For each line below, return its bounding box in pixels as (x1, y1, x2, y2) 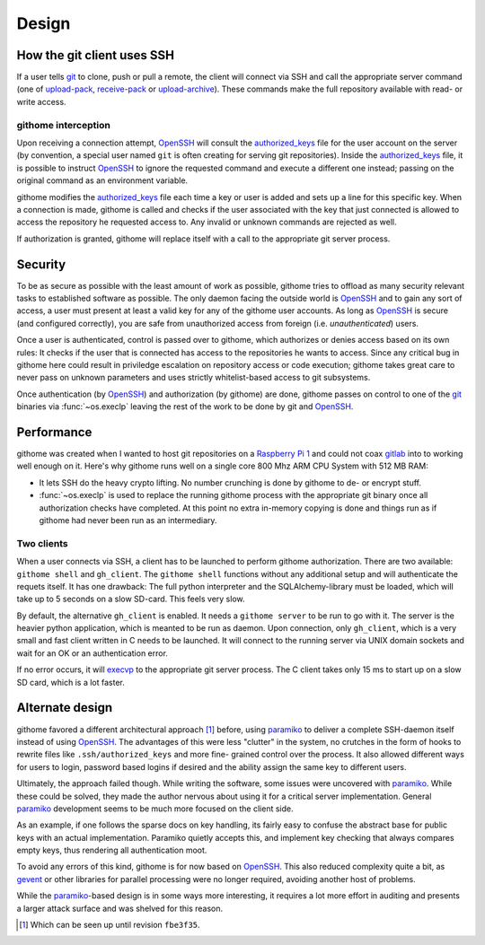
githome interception (16, 118, 111, 131)
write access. (16, 96, 66, 107)
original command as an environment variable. (16, 175, 189, 186)
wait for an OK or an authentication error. (16, 647, 168, 659)
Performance (16, 424, 93, 440)
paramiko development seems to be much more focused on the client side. (16, 803, 294, 814)
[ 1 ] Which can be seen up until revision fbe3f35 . (19, 920, 201, 931)
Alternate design (16, 700, 113, 715)
